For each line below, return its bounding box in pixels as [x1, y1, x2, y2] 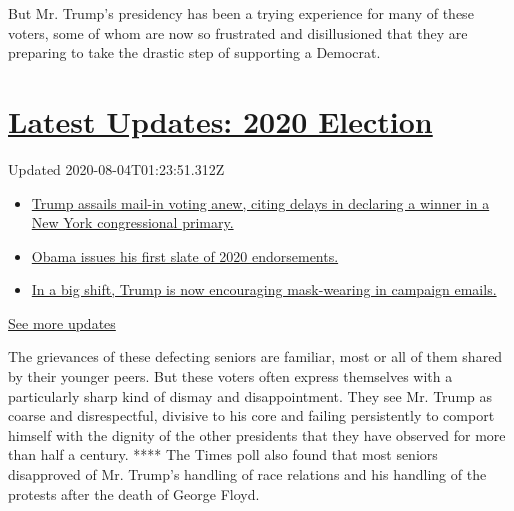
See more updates [8, 312, 116, 333]
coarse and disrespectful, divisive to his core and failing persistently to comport [8, 405, 495, 426]
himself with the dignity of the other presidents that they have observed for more [8, 424, 506, 445]
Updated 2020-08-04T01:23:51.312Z [8, 158, 225, 179]
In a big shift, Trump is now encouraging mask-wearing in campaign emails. [31, 279, 497, 300]
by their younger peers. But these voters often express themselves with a [8, 366, 453, 387]
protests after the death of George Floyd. [8, 483, 260, 504]
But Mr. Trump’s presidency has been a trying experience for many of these [8, 3, 474, 23]
